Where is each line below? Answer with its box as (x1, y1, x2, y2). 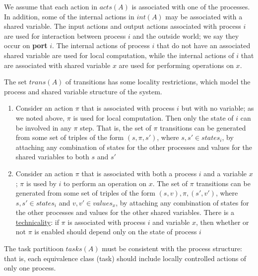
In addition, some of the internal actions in (4, 11, 134, 21)
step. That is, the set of (80, 122, 151, 133)
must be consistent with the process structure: (102, 243, 243, 254)
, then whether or (195, 216, 249, 227)
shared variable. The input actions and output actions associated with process (4, 21, 241, 31)
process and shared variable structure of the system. (4, 86, 162, 96)
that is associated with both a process (81, 168, 197, 178)
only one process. (4, 263, 56, 273)
